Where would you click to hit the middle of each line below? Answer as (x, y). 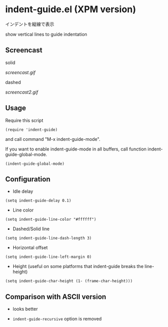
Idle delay (23, 191)
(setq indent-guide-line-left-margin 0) (49, 257)
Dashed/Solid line (31, 229)
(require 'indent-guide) (31, 130)
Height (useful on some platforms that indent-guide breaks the (78, 266)
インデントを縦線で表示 (30, 24)
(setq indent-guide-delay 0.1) (38, 201)
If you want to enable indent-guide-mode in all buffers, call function (76, 149)
